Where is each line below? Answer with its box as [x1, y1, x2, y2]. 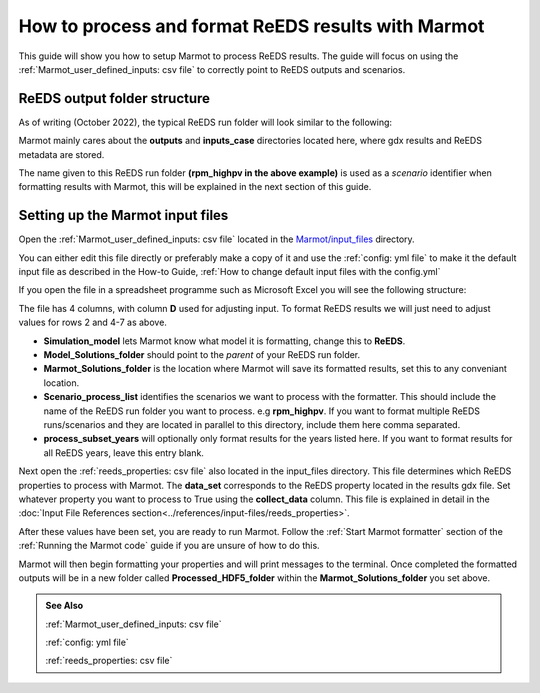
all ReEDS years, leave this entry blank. [43, 446, 205, 459]
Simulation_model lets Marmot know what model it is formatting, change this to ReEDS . [43, 335, 406, 347]
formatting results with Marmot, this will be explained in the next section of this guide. [18, 181, 372, 193]
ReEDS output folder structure [18, 90, 210, 107]
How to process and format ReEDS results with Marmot [18, 15, 485, 37]
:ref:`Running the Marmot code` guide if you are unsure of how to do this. [18, 540, 320, 552]
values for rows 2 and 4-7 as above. [18, 316, 167, 329]
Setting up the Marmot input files [18, 207, 229, 224]
